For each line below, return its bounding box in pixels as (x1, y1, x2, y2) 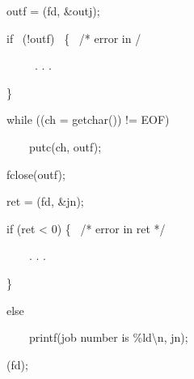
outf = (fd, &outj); (6, 2, 100, 19)
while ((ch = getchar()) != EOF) (6, 111, 170, 128)
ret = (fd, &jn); (6, 193, 84, 210)
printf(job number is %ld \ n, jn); (28, 329, 188, 346)
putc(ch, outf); (28, 138, 102, 155)
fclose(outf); (6, 165, 65, 182)
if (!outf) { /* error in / (6, 29, 141, 46)
